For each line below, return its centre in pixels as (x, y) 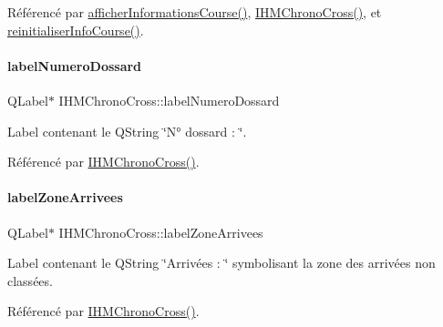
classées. (30, 280)
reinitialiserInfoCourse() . (76, 30)
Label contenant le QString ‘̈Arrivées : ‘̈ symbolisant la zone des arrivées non (221, 263)
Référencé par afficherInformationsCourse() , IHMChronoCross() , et (195, 12)
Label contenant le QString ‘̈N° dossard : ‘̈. (127, 131)
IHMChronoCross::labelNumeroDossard (169, 100)
